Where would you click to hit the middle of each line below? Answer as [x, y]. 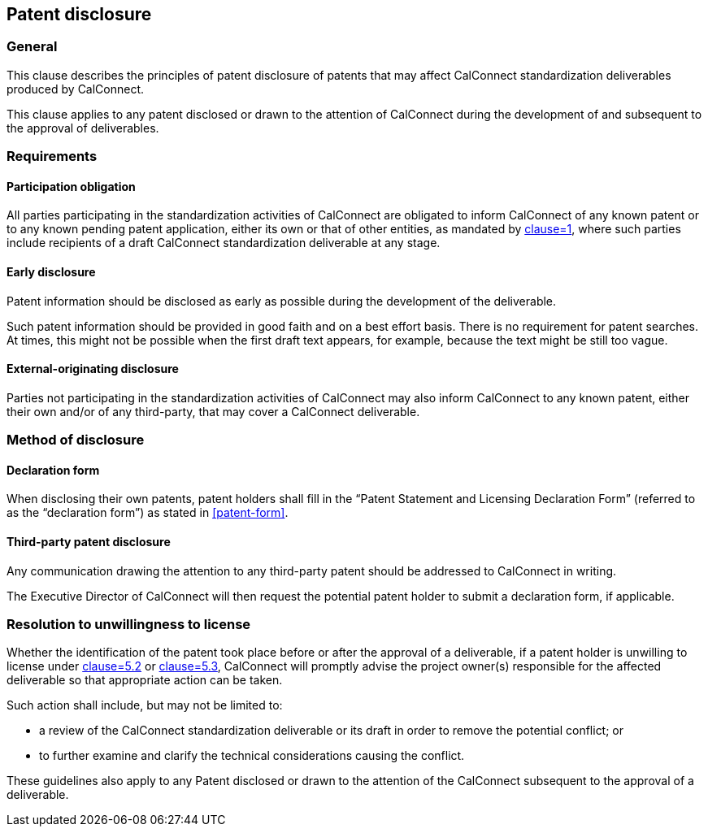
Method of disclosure [76, 440]
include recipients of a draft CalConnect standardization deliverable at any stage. [224, 243]
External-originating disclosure [93, 369]
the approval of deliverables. [83, 128]
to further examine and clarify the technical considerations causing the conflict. [252, 756]
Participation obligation [71, 186]
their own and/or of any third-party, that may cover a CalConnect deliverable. [213, 411]
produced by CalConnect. [76, 89]
